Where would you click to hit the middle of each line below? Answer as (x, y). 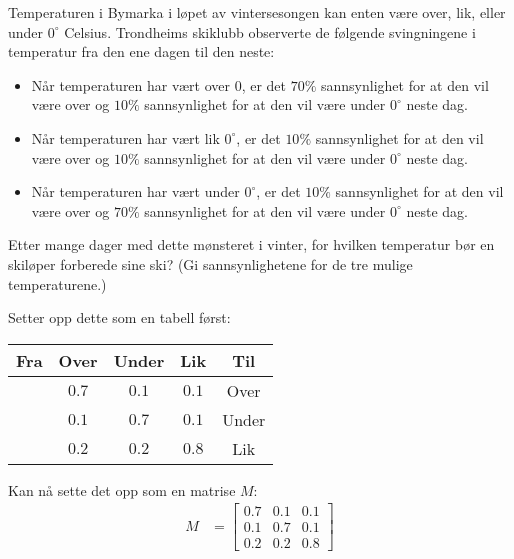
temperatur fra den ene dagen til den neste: (141, 51)
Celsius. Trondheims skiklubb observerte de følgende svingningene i (270, 31)
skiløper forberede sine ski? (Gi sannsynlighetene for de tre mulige (210, 263)
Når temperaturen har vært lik (125, 137)
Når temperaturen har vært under (135, 191)
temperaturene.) (57, 283)
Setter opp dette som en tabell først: (119, 317)
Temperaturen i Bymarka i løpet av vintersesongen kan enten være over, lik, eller (257, 12)
